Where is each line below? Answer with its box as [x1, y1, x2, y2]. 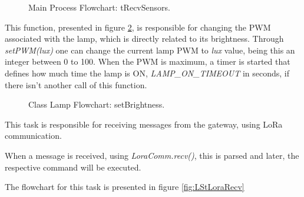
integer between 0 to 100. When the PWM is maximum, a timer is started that [5, 55, 290, 68]
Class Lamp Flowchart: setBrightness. [28, 98, 165, 111]
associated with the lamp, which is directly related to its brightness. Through [5, 32, 284, 45]
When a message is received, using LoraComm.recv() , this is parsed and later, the [5, 149, 299, 161]
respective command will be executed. [5, 161, 141, 173]
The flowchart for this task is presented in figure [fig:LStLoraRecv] [5, 181, 244, 193]
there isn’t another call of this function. [5, 78, 147, 91]
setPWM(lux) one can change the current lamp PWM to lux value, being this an [5, 44, 295, 56]
